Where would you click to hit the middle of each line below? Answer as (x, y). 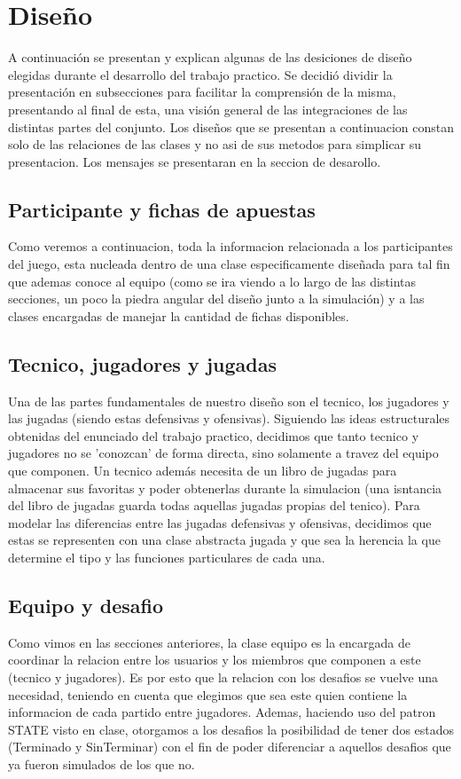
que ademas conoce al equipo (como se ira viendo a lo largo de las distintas (212, 281)
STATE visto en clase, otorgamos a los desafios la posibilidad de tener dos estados (231, 729)
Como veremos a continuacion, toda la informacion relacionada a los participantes (230, 246)
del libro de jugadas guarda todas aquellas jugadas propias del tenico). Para (214, 505)
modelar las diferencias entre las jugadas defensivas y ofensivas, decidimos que (220, 522)
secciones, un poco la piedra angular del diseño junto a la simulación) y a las (216, 299)
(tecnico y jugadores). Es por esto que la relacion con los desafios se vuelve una (223, 677)
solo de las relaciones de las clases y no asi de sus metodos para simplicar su (215, 144)
